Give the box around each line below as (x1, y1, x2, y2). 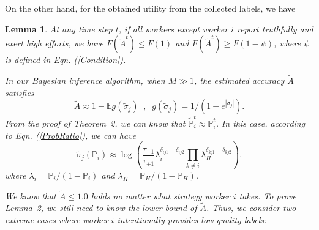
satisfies (5, 86, 34, 98)
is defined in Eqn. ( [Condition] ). (5, 53, 126, 66)
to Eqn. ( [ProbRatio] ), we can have (5, 128, 137, 141)
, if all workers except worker (118, 22, 228, 35)
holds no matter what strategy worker (91, 189, 230, 202)
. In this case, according (216, 116, 306, 129)
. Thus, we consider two (206, 201, 296, 214)
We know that (5, 189, 56, 202)
